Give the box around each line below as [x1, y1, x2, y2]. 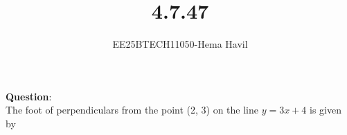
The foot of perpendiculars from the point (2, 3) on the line [6, 102, 259, 117]
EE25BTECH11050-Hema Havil [112, 37, 248, 51]
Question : [6, 89, 52, 103]
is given [310, 102, 341, 117]
